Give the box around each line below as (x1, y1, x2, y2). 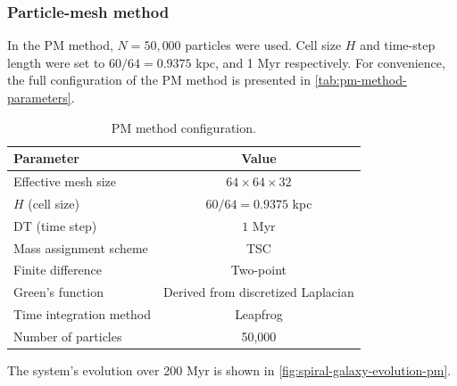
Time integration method (13, 305, 152, 324)
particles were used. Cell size (185, 36, 342, 54)
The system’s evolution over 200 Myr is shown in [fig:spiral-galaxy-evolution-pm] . (7, 361, 452, 380)
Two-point (230, 260, 287, 279)
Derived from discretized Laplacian (163, 283, 354, 301)
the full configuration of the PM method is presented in (7, 70, 311, 89)
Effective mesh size (13, 172, 117, 191)
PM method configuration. (111, 118, 256, 136)
